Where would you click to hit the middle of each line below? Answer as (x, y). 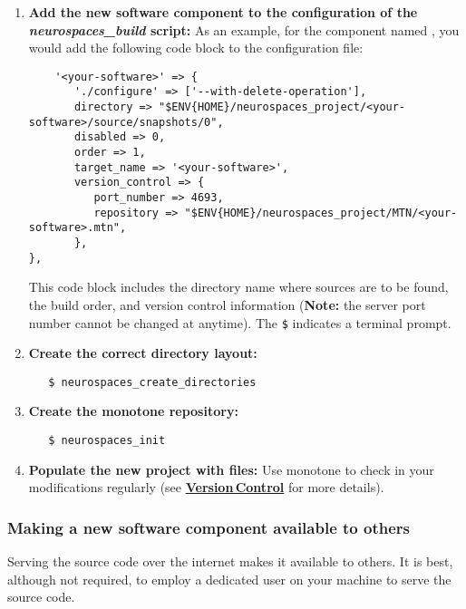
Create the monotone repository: (133, 411)
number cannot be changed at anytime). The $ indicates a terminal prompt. (240, 322)
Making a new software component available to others (209, 527)
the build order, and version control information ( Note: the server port (227, 304)
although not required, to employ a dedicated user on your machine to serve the (229, 579)
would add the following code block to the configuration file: (196, 48)
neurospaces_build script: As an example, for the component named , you (244, 29)
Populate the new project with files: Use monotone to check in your (231, 469)
